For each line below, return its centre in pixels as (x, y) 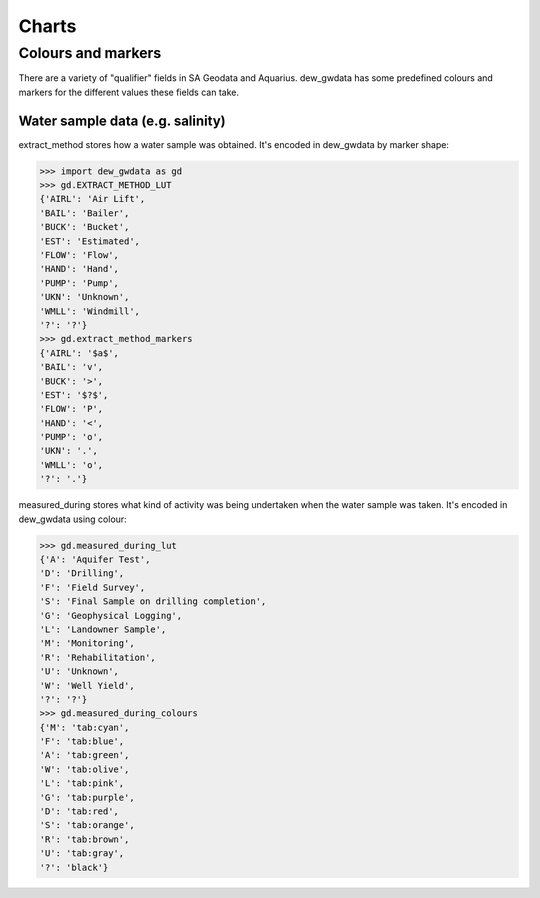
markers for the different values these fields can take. (129, 92)
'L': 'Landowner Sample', (103, 629)
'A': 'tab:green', (84, 755)
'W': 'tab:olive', (84, 769)
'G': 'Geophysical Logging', (111, 615)
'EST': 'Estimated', (89, 241)
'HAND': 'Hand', (79, 269)
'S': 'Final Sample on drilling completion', (153, 601)
